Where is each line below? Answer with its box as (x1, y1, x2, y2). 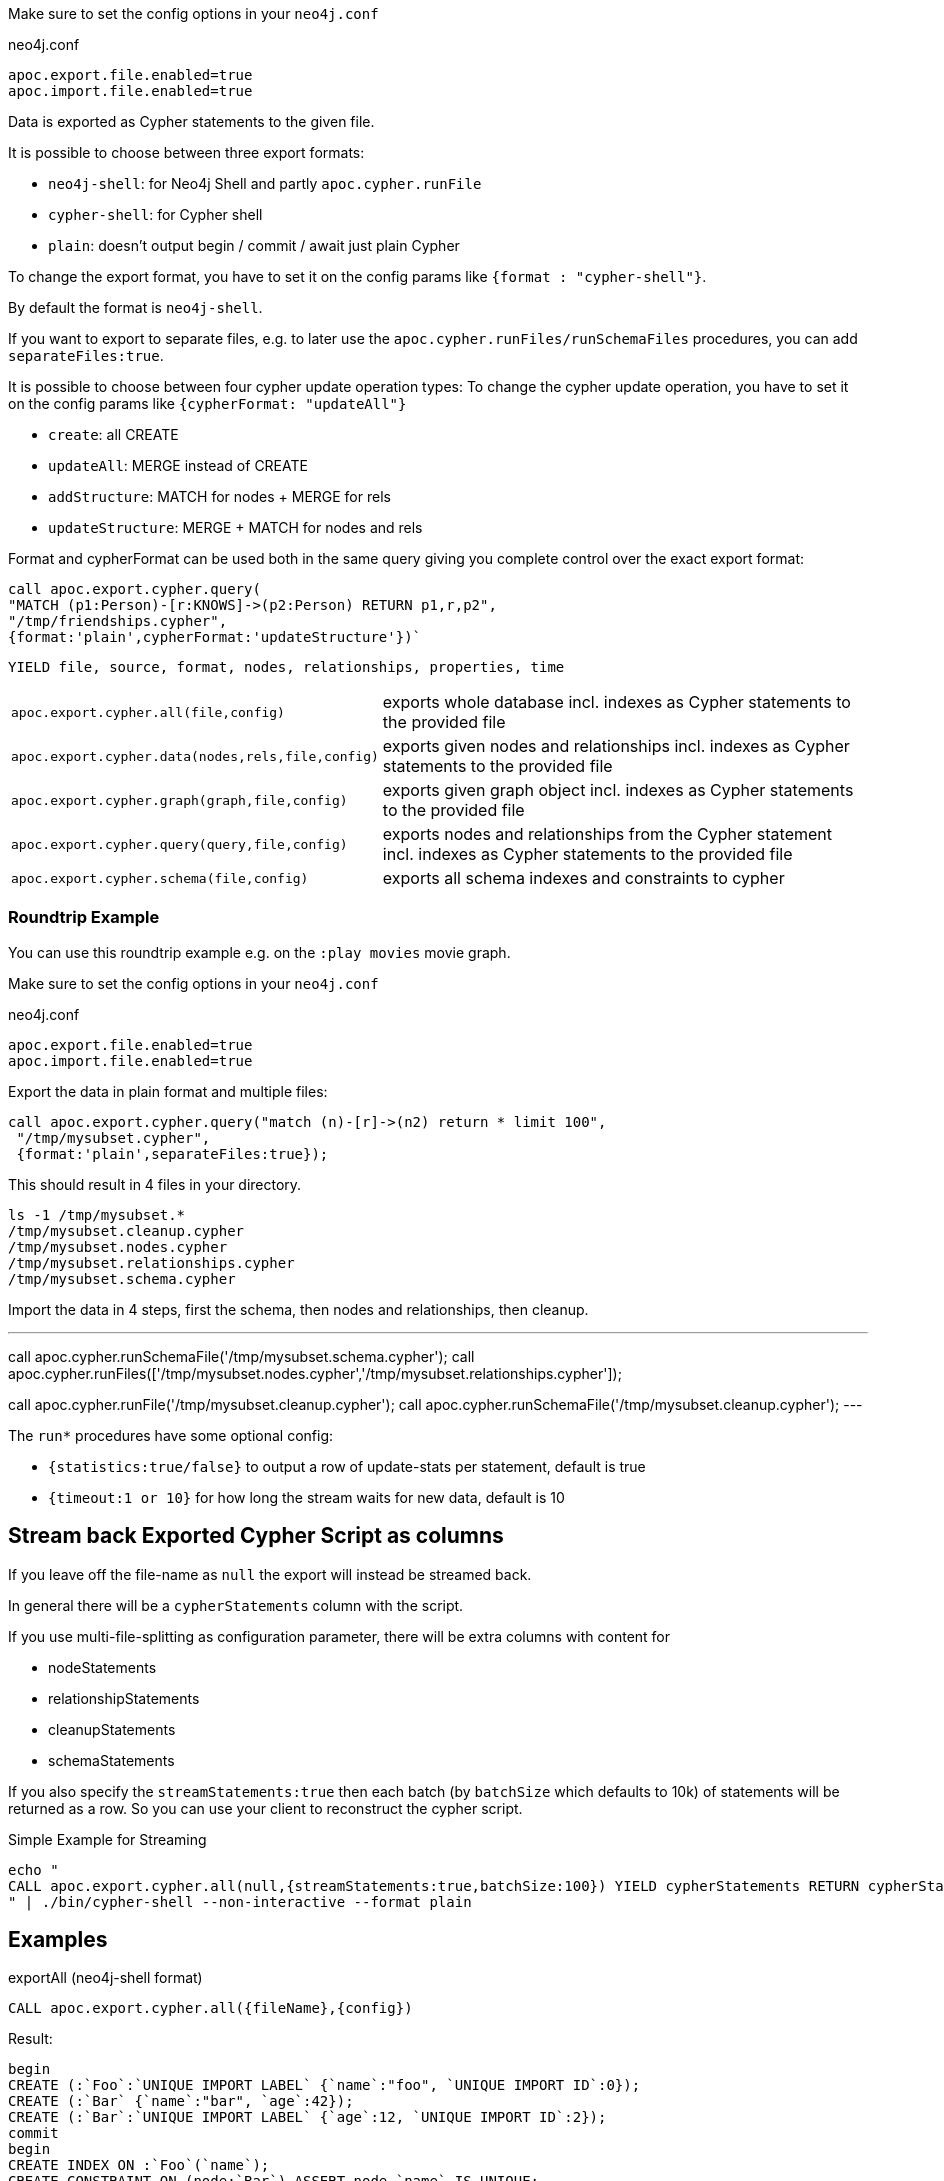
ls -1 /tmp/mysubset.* (8, 1206, 186, 1223)
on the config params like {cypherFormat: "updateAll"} (8, 395, 407, 412)
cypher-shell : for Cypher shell (48, 206, 263, 223)
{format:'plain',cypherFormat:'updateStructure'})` (8, 629, 422, 645)
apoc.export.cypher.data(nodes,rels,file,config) (11, 748, 379, 764)
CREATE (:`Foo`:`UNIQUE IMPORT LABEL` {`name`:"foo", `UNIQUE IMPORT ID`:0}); (8, 2077, 641, 2094)
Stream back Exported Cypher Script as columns (8, 1523, 504, 1549)
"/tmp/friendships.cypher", (8, 613, 228, 629)
